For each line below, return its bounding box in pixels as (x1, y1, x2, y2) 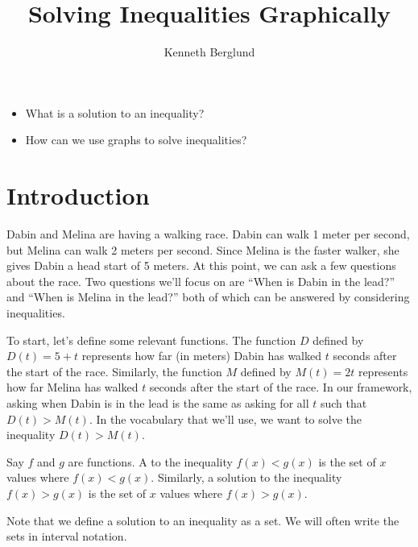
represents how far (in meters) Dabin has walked (81, 347, 321, 364)
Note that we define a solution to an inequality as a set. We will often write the (6, 512, 399, 528)
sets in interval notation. (6, 528, 127, 545)
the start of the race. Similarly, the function (6, 363, 222, 379)
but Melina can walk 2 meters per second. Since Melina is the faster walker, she (6, 241, 399, 258)
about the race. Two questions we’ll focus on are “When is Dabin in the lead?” (6, 272, 395, 289)
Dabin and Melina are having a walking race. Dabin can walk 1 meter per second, (6, 226, 410, 242)
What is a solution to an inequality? (25, 104, 205, 121)
